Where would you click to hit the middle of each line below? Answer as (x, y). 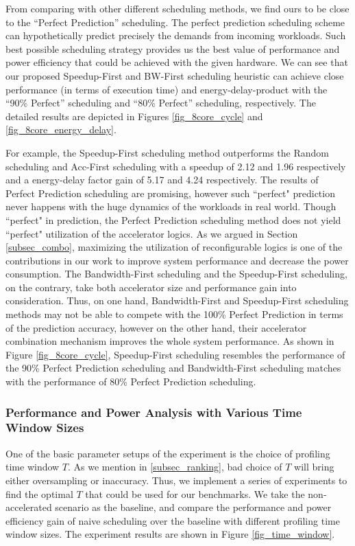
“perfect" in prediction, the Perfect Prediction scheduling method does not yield (173, 219)
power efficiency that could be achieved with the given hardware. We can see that (177, 62)
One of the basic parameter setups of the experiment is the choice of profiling (168, 453)
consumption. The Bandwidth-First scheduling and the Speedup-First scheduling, (176, 274)
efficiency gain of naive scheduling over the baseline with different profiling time (173, 520)
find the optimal (39, 493)
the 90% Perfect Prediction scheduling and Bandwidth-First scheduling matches (173, 368)
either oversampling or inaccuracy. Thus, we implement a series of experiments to (176, 480)
